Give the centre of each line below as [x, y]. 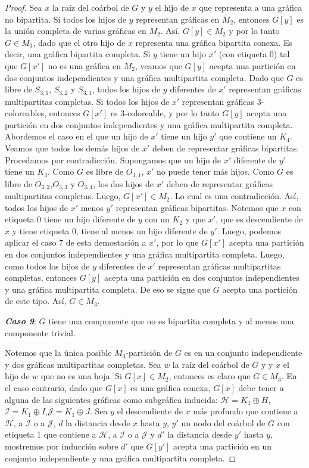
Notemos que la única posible [58, 353]
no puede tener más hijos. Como [215, 171]
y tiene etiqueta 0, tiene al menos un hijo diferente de [110, 230]
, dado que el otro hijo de [79, 42]
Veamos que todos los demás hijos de [72, 148]
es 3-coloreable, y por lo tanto [165, 113]
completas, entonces [41, 278]
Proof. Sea [24, 7]
